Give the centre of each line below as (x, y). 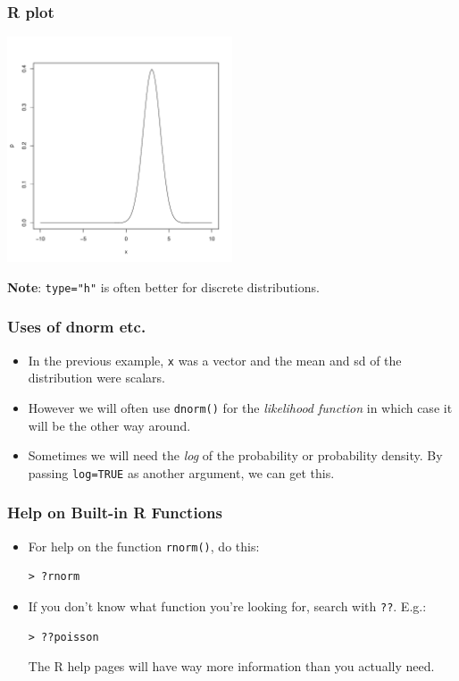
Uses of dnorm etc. (77, 327)
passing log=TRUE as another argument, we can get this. (181, 472)
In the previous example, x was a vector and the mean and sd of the (215, 360)
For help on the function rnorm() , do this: (144, 546)
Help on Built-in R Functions (115, 513)
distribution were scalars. (96, 378)
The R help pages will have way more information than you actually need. (231, 666)
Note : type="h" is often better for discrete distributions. (163, 286)
